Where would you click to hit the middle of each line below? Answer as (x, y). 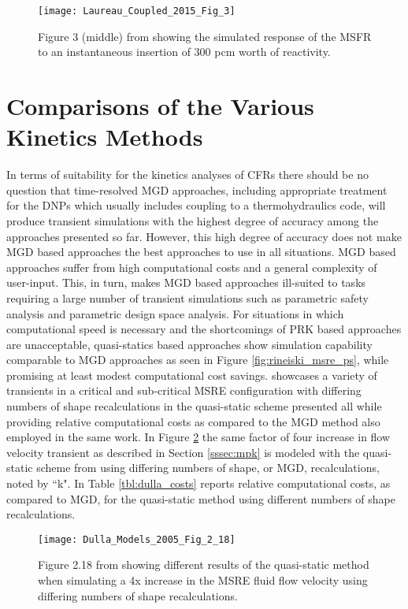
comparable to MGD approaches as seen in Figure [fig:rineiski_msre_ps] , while (198, 360)
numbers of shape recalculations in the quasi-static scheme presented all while (194, 406)
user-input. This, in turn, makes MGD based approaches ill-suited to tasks (186, 282)
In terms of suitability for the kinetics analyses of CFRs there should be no (187, 175)
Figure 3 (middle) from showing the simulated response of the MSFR (205, 36)
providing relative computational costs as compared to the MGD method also (193, 421)
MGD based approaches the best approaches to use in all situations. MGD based (201, 252)
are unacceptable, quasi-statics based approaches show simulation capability (189, 344)
